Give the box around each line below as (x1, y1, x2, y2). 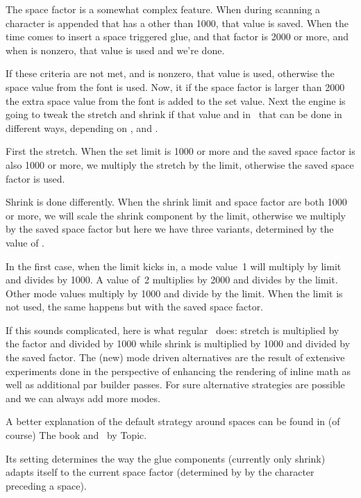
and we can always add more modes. (6, 390, 160, 405)
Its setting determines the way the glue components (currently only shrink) (6, 451, 326, 465)
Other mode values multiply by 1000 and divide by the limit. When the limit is (6, 285, 343, 300)
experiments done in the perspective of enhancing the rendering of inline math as (6, 363, 351, 378)
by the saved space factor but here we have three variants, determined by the (6, 222, 334, 236)
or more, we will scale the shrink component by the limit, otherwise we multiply (6, 208, 346, 222)
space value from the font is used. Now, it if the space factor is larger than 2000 (6, 79, 345, 94)
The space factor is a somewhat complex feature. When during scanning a (6, 2, 321, 16)
